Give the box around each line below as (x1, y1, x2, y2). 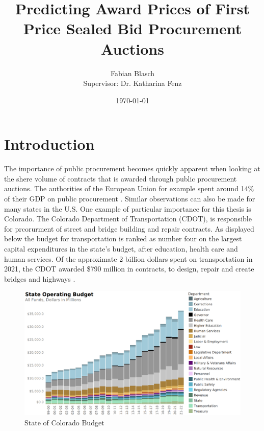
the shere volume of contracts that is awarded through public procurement (4, 173, 237, 184)
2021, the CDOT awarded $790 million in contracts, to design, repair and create (4, 263, 254, 274)
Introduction (4, 133, 95, 154)
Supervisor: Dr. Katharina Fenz (83, 78, 182, 88)
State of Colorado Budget (24, 417, 104, 427)
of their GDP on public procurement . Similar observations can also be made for (4, 193, 255, 203)
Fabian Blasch (110, 67, 155, 78)
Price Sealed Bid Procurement (23, 18, 242, 39)
